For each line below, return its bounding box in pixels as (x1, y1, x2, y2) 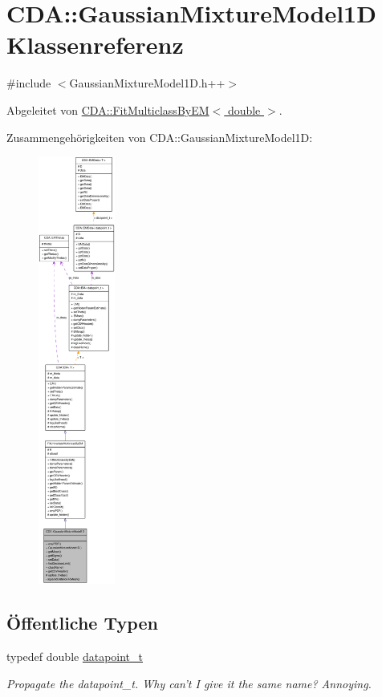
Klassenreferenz (6, 28, 184, 61)
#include (6, 75, 51, 91)
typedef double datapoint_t (6, 648, 143, 665)
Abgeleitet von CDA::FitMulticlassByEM (6, 101, 209, 118)
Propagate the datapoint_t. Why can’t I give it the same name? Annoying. (6, 675, 372, 691)
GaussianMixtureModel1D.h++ (69, 75, 226, 91)
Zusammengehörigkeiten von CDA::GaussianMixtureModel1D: (6, 128, 313, 145)
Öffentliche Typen (6, 610, 158, 635)
